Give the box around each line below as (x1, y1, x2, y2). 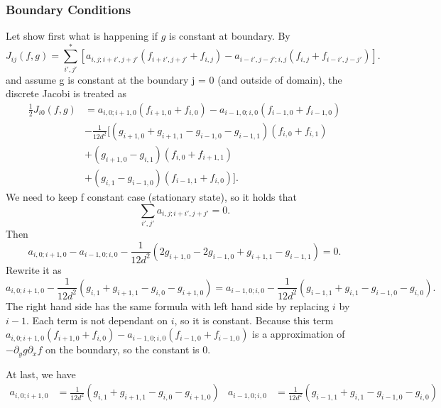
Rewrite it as (6, 262, 62, 277)
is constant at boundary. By (168, 28, 290, 43)
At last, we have (6, 366, 76, 381)
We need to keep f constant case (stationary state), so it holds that (6, 189, 297, 204)
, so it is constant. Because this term (174, 312, 334, 327)
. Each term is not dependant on (26, 312, 168, 327)
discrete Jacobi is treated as (6, 86, 127, 101)
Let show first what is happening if (6, 28, 158, 43)
